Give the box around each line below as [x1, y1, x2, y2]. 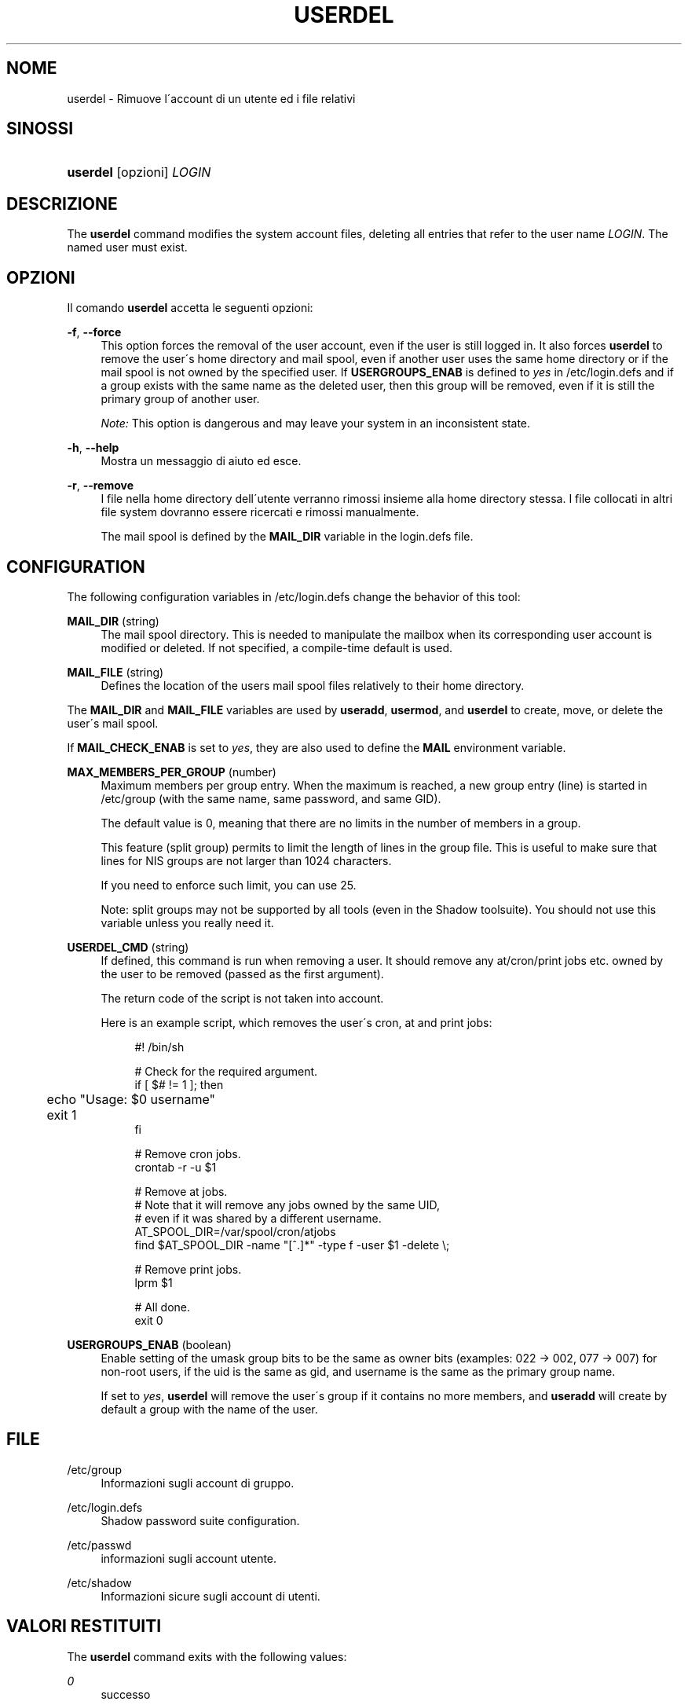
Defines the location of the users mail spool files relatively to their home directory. [101, 678, 525, 692]
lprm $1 [134, 1275, 173, 1289]
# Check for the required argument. [134, 1064, 318, 1078]
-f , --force [67, 325, 122, 339]
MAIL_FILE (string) [67, 665, 164, 679]
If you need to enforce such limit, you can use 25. [101, 878, 357, 892]
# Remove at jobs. [134, 1184, 228, 1198]
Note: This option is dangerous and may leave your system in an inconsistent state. [101, 416, 531, 431]
